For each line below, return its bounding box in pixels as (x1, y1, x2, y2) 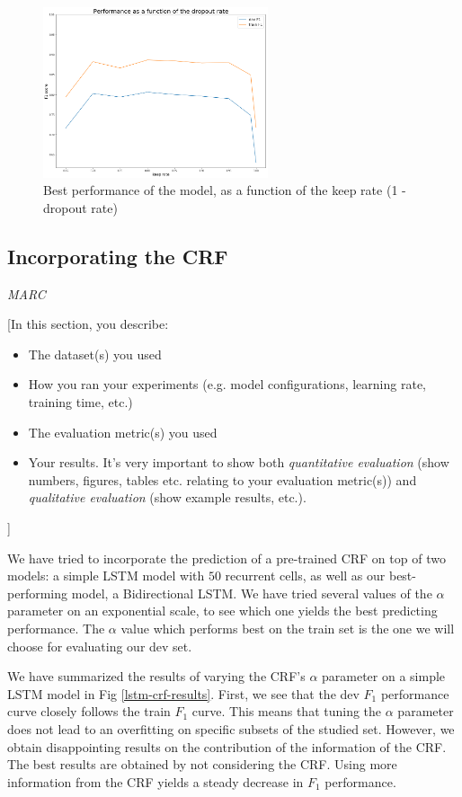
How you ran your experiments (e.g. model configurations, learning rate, (28, 375, 426, 394)
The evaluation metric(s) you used (28, 422, 218, 441)
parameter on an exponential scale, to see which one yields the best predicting (7, 601, 438, 620)
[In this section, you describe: (7, 314, 169, 333)
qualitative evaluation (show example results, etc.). (28, 488, 307, 507)
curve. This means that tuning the (191, 702, 382, 721)
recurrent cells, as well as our (225, 566, 386, 585)
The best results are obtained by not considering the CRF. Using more (7, 755, 397, 774)
